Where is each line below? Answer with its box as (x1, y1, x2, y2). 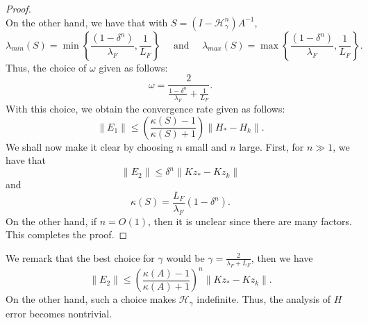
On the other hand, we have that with (6, 15, 168, 29)
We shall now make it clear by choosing (6, 139, 174, 154)
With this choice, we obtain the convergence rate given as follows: (6, 101, 285, 115)
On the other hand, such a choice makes (6, 292, 176, 306)
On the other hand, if (6, 213, 97, 228)
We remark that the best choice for (6, 250, 155, 265)
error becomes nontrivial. (6, 306, 112, 320)
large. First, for (239, 139, 304, 154)
